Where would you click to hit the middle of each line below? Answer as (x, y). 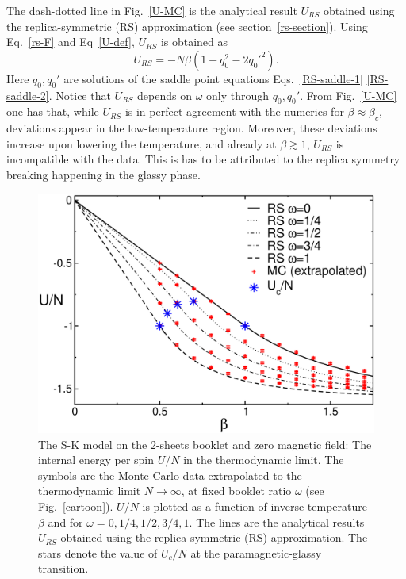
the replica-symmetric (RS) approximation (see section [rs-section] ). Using (187, 26)
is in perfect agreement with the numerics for (234, 111)
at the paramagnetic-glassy (256, 552)
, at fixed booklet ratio (236, 491)
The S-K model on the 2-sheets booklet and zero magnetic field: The (205, 444)
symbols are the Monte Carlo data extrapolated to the (170, 475)
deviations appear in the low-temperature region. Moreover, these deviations (192, 128)
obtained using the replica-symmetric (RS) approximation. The (214, 537)
